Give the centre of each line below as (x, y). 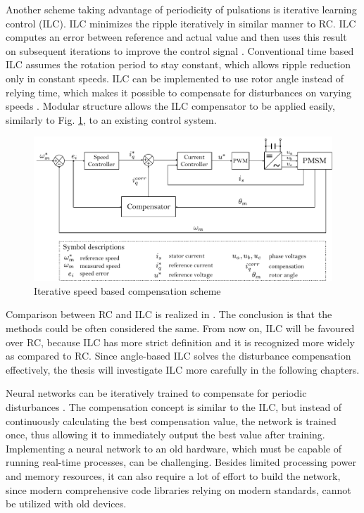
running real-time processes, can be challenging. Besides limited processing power (181, 462)
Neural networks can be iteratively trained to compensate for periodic (156, 393)
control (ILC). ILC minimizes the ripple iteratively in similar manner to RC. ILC (181, 23)
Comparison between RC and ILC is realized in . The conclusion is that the (169, 314)
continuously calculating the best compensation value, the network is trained (171, 420)
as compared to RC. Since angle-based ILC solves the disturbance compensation (178, 356)
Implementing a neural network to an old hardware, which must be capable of (174, 448)
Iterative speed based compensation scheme (127, 290)
